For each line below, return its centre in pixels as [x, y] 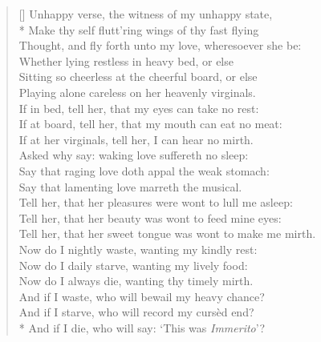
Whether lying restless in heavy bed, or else [126, 60]
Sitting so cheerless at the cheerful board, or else [138, 76]
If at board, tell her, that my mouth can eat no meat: [150, 124]
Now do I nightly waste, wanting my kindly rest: [138, 249]
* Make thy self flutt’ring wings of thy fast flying [139, 29]
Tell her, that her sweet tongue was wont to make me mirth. [167, 233]
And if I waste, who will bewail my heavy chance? [142, 296]
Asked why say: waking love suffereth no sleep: [134, 155]
